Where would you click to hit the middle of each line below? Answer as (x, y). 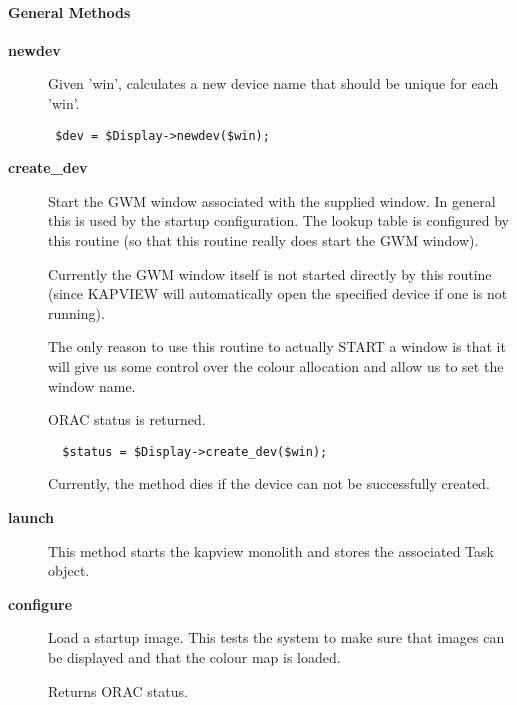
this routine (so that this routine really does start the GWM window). (263, 240)
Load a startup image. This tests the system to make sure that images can (276, 637)
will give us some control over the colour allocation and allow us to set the (276, 365)
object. (69, 570)
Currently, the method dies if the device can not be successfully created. (269, 483)
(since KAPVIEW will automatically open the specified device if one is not (278, 293)
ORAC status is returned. (127, 419)
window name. (92, 385)
